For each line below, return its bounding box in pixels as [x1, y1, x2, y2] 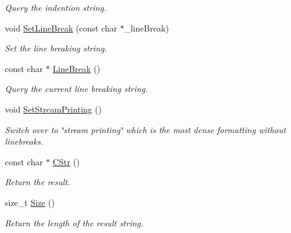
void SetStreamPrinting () [5, 102, 102, 115]
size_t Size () [5, 195, 55, 208]
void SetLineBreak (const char [5, 21, 118, 34]
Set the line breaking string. [5, 42, 107, 54]
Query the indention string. [5, 1, 107, 13]
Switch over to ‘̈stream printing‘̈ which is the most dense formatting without [5, 123, 286, 136]
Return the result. [5, 176, 70, 188]
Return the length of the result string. [5, 216, 144, 229]
